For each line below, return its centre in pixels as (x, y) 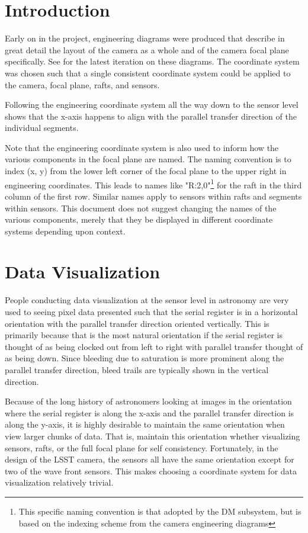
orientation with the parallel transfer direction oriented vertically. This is (137, 323)
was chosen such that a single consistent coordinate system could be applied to (148, 73)
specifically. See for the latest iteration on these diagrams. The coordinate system (152, 61)
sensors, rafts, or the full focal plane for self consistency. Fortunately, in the (142, 447)
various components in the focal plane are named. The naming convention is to (148, 159)
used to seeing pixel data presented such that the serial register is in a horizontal (151, 312)
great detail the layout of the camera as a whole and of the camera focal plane (147, 49)
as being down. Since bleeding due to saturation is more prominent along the (145, 358)
